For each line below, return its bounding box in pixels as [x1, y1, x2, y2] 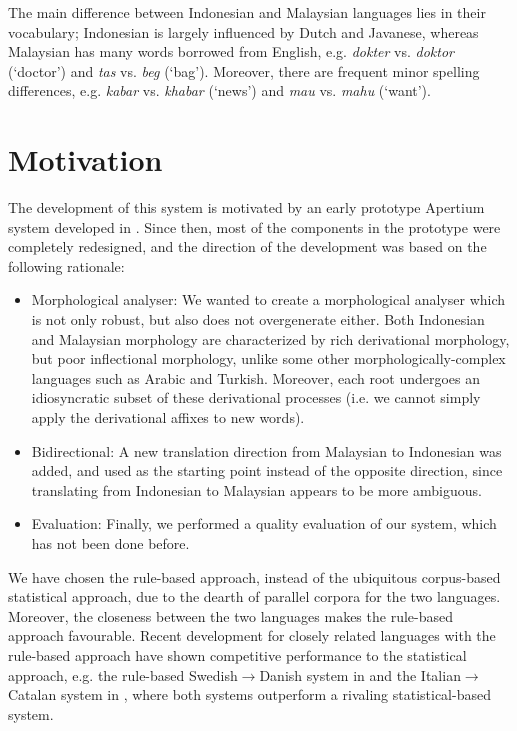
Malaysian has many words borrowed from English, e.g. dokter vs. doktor [8, 41, 455, 62]
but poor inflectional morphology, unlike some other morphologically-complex [31, 348, 506, 369]
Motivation [8, 139, 163, 180]
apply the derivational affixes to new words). [31, 407, 305, 428]
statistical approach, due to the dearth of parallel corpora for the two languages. [8, 586, 501, 607]
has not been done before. [31, 533, 190, 553]
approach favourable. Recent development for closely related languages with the [8, 625, 496, 646]
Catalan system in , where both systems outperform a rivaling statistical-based [8, 684, 491, 705]
